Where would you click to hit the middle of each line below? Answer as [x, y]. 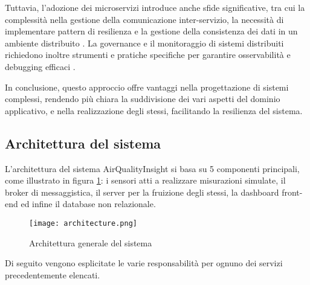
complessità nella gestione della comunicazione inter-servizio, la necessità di [144, 19]
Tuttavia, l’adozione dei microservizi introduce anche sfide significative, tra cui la [155, 7]
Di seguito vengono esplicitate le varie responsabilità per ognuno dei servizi [144, 263]
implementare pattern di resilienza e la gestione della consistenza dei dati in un [151, 31]
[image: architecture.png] [83, 223]
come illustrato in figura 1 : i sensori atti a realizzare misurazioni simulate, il [145, 180]
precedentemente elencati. [53, 274]
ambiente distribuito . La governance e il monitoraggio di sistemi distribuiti [144, 43]
